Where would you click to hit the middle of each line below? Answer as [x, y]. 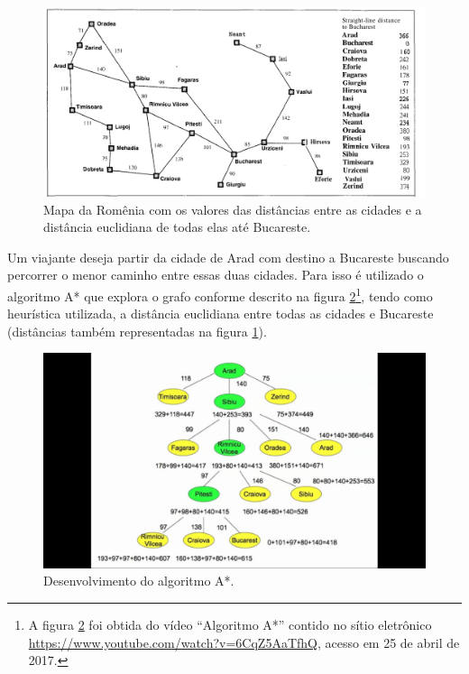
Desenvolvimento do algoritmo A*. [139, 581]
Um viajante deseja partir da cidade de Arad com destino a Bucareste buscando [228, 257]
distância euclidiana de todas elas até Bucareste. [177, 227]
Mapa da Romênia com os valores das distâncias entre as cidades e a [233, 209]
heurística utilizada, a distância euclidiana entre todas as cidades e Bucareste [221, 314]
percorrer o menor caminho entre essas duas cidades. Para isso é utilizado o [216, 275]
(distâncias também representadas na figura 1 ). [137, 331]
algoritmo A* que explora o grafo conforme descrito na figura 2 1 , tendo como [220, 294]
